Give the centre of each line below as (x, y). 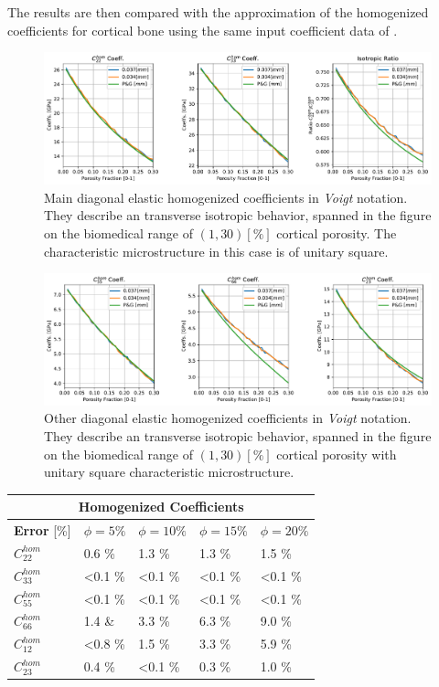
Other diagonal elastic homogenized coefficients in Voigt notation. (228, 418)
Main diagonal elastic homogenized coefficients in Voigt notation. (226, 197)
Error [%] (43, 530)
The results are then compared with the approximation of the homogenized (218, 12)
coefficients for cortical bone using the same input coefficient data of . (203, 30)
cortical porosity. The (337, 233)
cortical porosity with (337, 454)
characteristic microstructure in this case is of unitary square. (216, 251)
